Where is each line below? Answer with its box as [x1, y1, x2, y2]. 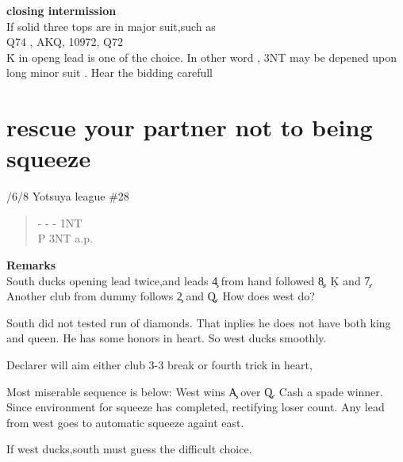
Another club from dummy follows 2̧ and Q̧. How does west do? [6, 288, 315, 304]
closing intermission [6, 2, 117, 18]
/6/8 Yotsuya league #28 [6, 188, 129, 204]
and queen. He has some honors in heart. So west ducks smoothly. [6, 330, 327, 346]
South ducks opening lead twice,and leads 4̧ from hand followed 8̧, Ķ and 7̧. [6, 272, 374, 288]
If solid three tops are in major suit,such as [6, 17, 216, 34]
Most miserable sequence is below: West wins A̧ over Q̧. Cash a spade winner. [6, 383, 383, 399]
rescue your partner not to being [6, 111, 373, 143]
